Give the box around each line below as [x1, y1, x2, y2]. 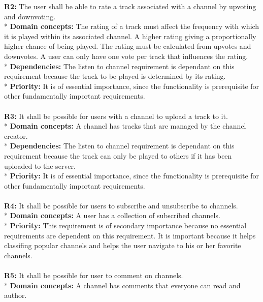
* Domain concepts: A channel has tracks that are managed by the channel [4, 120, 246, 131]
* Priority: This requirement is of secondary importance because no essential [4, 220, 247, 231]
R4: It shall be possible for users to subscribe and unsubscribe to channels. [4, 200, 238, 210]
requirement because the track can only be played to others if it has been [4, 150, 232, 161]
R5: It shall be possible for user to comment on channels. [4, 270, 183, 281]
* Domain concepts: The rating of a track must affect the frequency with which [4, 21, 259, 32]
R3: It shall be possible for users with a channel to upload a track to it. [4, 110, 228, 121]
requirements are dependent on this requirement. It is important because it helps [4, 230, 256, 240]
